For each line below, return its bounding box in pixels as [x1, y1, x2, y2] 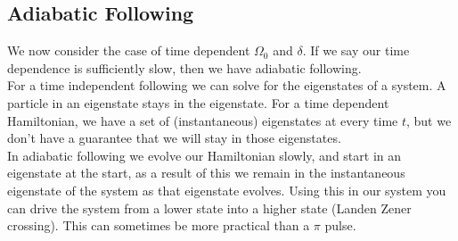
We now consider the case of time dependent [7, 41, 250, 60]
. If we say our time [302, 41, 410, 60]
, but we [405, 111, 452, 129]
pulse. [324, 216, 356, 235]
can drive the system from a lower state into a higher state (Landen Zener [7, 198, 412, 217]
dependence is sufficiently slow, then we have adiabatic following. [7, 58, 362, 77]
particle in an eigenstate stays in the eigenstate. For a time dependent [7, 93, 389, 112]
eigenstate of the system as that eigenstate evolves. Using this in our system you [7, 180, 446, 199]
